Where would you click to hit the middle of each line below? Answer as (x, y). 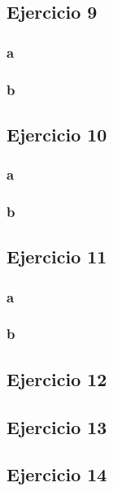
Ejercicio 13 (57, 426)
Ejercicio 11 (57, 256)
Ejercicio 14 (57, 474)
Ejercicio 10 (57, 134)
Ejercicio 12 (57, 378)
